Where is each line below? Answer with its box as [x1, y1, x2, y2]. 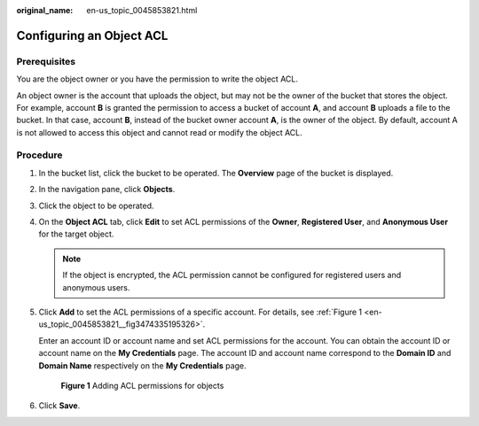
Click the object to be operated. [38, 200, 154, 211]
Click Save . [38, 400, 81, 411]
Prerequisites [16, 55, 75, 67]
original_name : [16, 5, 74, 15]
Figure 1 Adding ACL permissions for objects [60, 380, 224, 391]
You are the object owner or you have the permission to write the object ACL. [16, 74, 299, 84]
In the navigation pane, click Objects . [38, 184, 176, 195]
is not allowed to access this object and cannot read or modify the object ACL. [16, 127, 303, 137]
